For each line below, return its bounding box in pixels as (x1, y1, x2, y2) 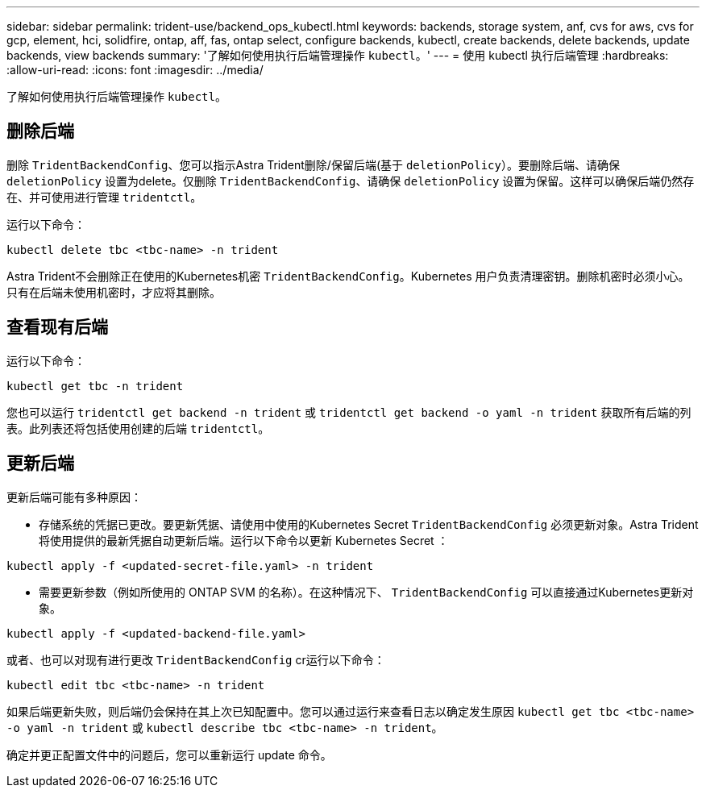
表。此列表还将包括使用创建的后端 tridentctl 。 (6, 421, 270, 435)
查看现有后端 (6, 317, 108, 338)
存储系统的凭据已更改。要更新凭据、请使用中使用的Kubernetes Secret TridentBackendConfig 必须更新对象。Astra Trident (39, 517, 699, 531)
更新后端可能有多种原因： (6, 489, 142, 504)
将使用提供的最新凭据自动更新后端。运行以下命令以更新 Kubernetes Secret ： (39, 533, 449, 547)
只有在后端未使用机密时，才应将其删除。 (6, 285, 221, 299)
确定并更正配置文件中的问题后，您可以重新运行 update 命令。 (6, 747, 332, 762)
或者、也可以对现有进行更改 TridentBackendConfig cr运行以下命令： (6, 652, 385, 667)
